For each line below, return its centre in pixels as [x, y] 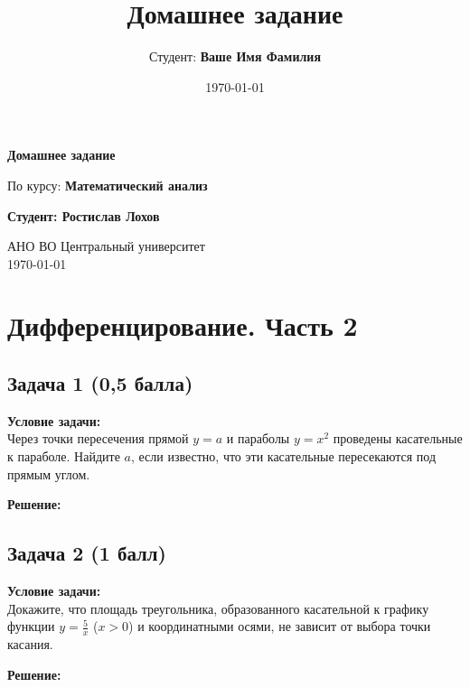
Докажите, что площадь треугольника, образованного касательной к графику [218, 608]
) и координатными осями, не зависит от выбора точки [280, 626]
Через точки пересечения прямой [98, 438]
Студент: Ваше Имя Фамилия [235, 56]
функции [31, 626]
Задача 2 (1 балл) [87, 553]
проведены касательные [398, 438]
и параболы [258, 438]
